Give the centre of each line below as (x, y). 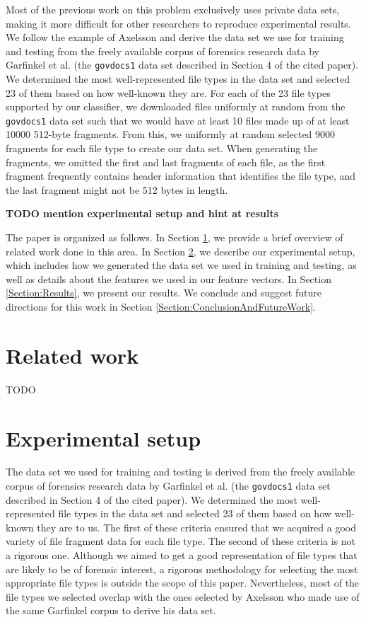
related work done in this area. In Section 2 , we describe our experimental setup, (181, 251)
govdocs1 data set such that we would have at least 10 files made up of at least (178, 120)
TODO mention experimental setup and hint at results (142, 213)
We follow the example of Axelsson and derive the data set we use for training (175, 37)
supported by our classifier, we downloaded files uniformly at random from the (176, 106)
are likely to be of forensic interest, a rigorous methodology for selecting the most (182, 569)
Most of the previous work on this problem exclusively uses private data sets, (173, 9)
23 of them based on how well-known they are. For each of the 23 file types (168, 92)
